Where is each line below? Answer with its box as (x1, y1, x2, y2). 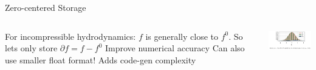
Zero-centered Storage (5, 1, 86, 13)
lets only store (5, 42, 58, 54)
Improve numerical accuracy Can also (105, 42, 245, 54)
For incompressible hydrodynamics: (5, 30, 136, 42)
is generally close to (145, 30, 219, 42)
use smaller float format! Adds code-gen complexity (5, 53, 196, 66)
